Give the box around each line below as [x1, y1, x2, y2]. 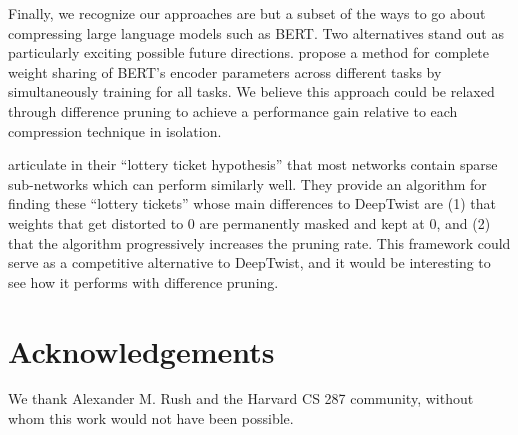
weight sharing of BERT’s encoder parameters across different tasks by [8, 61, 442, 82]
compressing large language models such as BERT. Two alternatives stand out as [8, 22, 504, 43]
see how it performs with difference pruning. [8, 271, 279, 292]
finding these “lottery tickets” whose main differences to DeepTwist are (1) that [8, 193, 496, 214]
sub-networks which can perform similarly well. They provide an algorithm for [8, 173, 487, 194]
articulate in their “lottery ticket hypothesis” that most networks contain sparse [8, 154, 498, 175]
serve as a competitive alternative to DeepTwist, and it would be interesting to [8, 252, 491, 273]
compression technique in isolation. [8, 120, 222, 141]
